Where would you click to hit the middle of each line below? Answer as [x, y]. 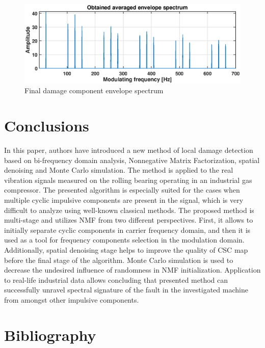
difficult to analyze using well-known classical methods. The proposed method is [129, 210]
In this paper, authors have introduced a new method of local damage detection [129, 150]
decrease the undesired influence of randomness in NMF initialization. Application [132, 270]
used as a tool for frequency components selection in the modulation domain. [124, 240]
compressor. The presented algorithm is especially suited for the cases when [122, 190]
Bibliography [50, 334]
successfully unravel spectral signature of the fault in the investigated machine [126, 290]
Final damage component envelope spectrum [94, 90]
